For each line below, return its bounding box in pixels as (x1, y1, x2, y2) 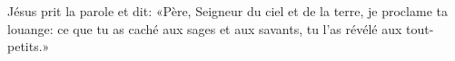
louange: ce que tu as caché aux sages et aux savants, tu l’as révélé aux (7, 19, 402, 38)
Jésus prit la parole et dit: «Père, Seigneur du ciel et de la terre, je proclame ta (7, 2, 448, 20)
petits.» (7, 37, 50, 56)
